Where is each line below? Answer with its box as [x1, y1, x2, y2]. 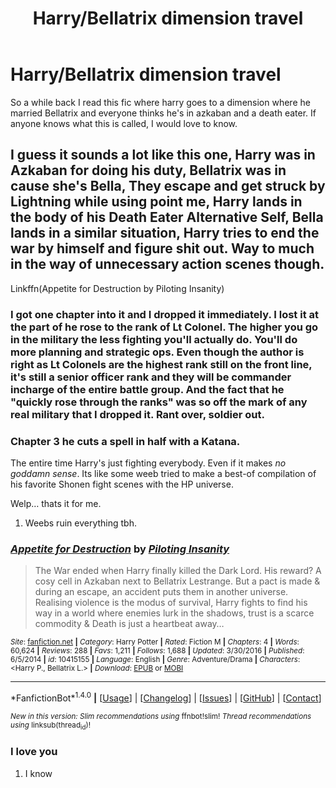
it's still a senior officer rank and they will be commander [10, 370, 292, 384]
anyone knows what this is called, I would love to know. [10, 117, 238, 129]
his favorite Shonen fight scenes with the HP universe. [10, 478, 234, 490]
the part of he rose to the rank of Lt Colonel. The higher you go [10, 320, 319, 334]
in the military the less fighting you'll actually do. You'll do [10, 332, 298, 346]
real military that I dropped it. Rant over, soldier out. [10, 407, 265, 421]
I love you [10, 745, 58, 759]
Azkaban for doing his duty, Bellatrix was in [10, 162, 287, 179]
